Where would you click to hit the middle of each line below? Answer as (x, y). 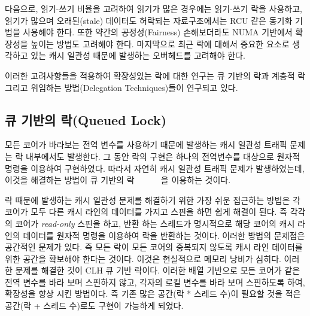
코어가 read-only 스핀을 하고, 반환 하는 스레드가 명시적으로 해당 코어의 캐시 (155, 223)
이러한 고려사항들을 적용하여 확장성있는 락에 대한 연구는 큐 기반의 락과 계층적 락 (155, 75)
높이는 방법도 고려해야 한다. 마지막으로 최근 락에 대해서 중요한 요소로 (160, 43)
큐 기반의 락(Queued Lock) (86, 119)
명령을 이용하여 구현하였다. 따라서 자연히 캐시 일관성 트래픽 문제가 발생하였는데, (155, 168)
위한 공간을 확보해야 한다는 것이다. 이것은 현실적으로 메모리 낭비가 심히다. (143, 258)
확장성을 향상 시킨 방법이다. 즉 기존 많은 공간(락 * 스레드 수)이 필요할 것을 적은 (153, 294)
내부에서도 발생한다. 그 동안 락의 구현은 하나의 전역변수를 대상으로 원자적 (163, 156)
